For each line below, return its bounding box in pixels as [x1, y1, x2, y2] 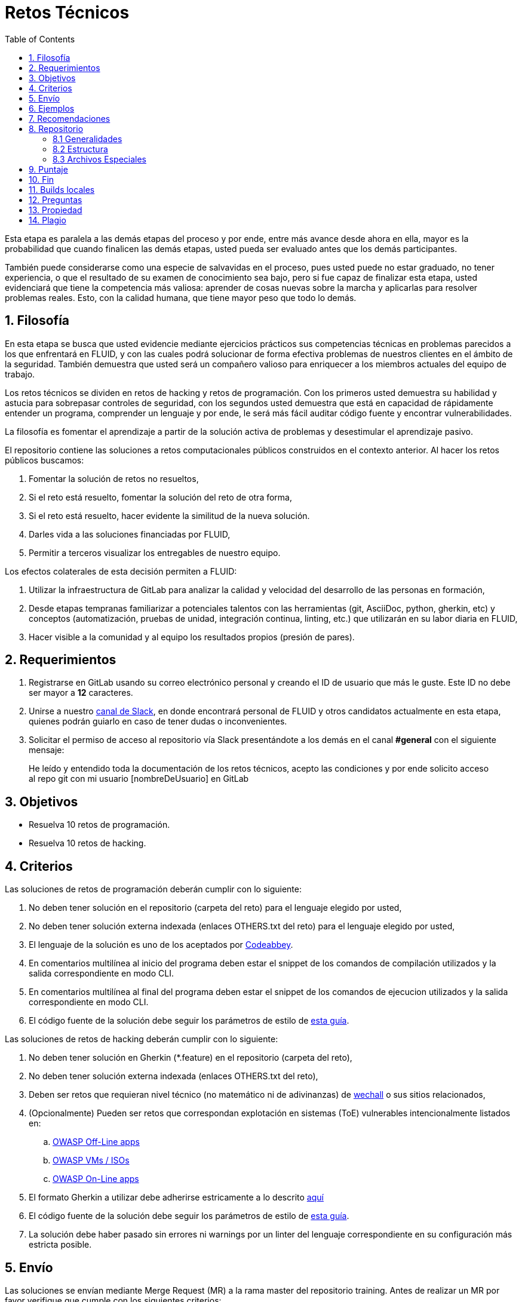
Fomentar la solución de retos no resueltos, [29, 473, 199, 484]
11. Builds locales [29, 184, 95, 195]
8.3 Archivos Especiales [53, 153, 147, 164]
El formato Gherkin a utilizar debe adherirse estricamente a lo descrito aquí [29, 1192, 324, 1203]
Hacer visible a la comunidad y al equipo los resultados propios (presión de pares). [29, 631, 355, 642]
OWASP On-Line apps [53, 1174, 139, 1184]
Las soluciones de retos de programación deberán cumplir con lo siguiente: [5, 884, 302, 895]
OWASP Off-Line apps [53, 1137, 140, 1147]
